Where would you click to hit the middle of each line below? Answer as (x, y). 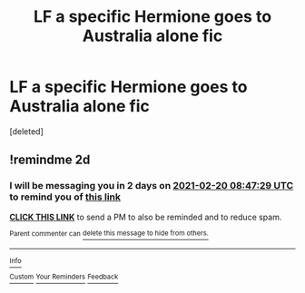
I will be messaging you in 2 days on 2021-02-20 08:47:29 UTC (152, 186)
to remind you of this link (65, 197)
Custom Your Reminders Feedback (64, 277)
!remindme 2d (50, 160)
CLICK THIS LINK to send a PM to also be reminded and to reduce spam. (146, 217)
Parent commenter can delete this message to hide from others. (109, 233)
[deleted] (26, 131)
